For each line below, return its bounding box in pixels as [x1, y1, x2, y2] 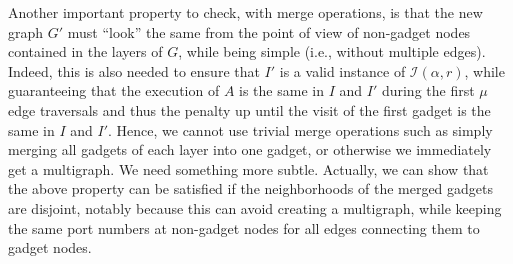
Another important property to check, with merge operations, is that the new [8, 2, 483, 22]
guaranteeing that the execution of [8, 80, 220, 101]
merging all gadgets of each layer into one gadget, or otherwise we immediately [8, 139, 492, 160]
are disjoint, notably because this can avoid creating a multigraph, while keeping [8, 197, 502, 218]
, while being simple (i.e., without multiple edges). [178, 41, 486, 62]
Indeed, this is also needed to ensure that [8, 60, 260, 81]
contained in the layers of [8, 41, 163, 62]
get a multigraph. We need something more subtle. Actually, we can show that [8, 158, 489, 179]
